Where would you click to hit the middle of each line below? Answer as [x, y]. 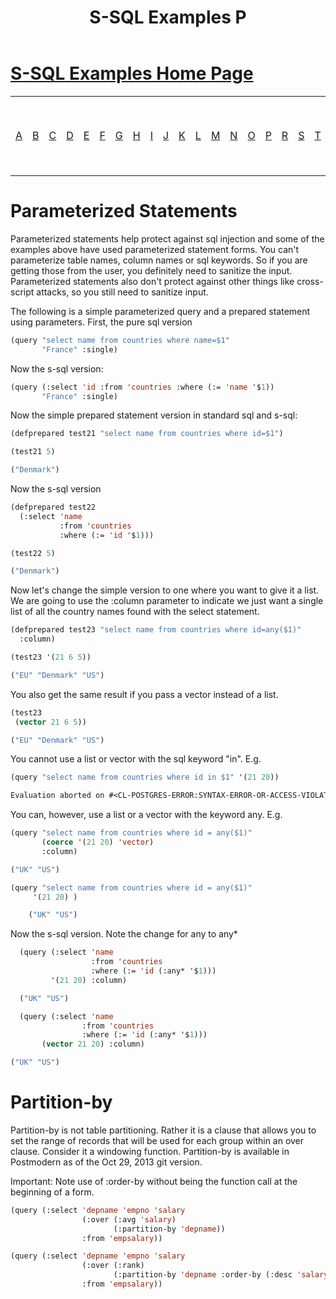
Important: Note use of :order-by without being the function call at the [154, 1181]
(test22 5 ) [33, 553]
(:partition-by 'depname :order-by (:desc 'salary [221, 1275]
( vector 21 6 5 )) [50, 722]
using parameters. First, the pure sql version [101, 322]
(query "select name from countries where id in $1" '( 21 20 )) [145, 777]
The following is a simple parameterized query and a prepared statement [160, 311]
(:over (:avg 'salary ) [129, 1219]
